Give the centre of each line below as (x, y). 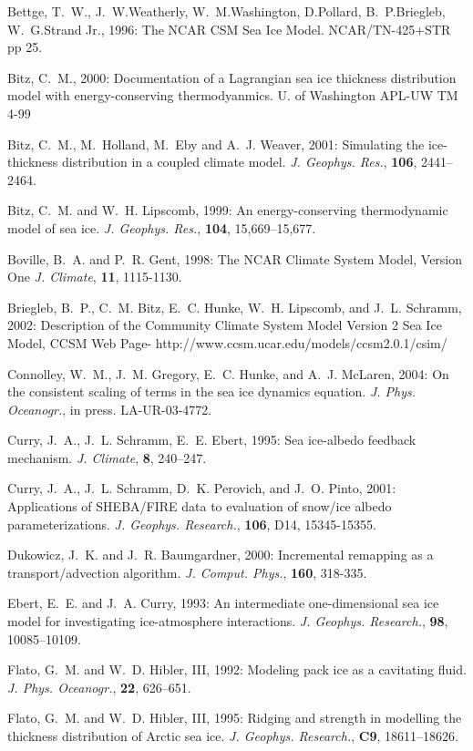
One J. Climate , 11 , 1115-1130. (95, 277)
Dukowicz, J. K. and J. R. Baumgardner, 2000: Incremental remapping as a (221, 555)
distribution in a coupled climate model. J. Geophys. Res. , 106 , (240, 162)
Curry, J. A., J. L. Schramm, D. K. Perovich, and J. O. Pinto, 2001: (202, 488)
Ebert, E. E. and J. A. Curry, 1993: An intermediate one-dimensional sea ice (223, 603)
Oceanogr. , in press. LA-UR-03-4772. (110, 409)
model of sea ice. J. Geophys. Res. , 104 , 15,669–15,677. (162, 227)
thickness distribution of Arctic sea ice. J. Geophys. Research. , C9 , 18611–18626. (233, 736)
